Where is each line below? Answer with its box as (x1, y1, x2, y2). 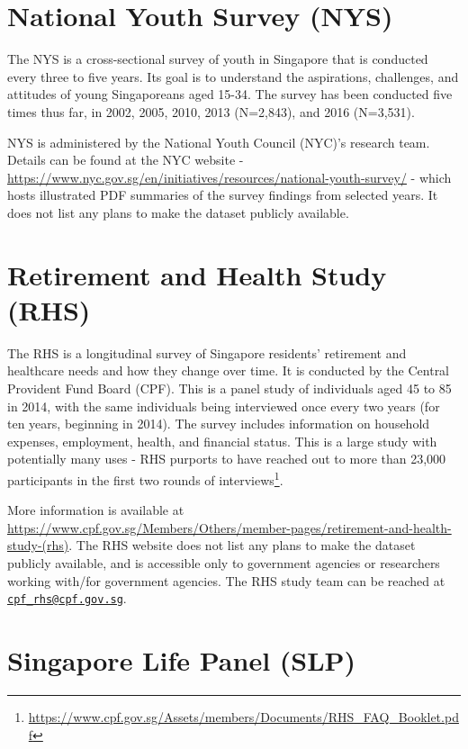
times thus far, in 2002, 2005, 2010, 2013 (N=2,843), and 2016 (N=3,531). (7, 102, 415, 121)
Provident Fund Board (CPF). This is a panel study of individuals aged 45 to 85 (7, 378, 452, 397)
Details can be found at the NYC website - (7, 150, 244, 169)
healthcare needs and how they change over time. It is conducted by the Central (7, 361, 450, 380)
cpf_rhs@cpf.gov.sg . (7, 589, 127, 608)
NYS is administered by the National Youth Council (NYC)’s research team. (7, 132, 430, 151)
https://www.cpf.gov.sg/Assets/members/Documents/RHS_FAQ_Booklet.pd (28, 707, 459, 726)
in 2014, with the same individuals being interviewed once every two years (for (7, 396, 440, 415)
